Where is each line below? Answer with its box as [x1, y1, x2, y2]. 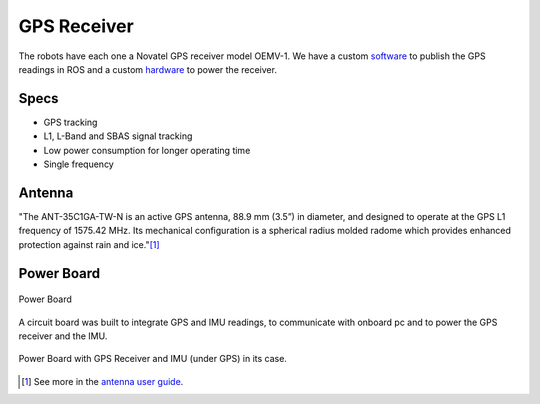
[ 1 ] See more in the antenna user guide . [21, 375, 184, 387]
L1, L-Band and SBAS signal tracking [43, 130, 193, 142]
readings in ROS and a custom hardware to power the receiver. [18, 63, 277, 75]
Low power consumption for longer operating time [43, 144, 251, 156]
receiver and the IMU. [18, 330, 108, 342]
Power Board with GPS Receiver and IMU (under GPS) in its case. [18, 353, 287, 365]
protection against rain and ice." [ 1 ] [18, 238, 160, 250]
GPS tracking [43, 116, 98, 128]
